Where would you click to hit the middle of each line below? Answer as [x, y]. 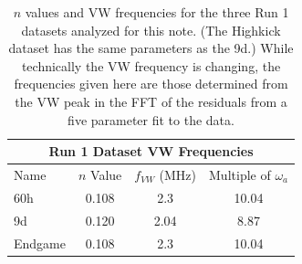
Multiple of [240, 174]
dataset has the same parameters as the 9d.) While [151, 48]
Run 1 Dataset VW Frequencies [151, 151]
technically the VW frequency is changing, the [151, 65]
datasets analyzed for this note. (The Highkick [151, 30]
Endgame [40, 243]
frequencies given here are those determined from [151, 84]
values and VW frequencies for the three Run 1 [157, 12]
